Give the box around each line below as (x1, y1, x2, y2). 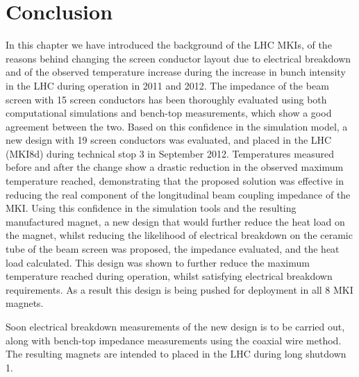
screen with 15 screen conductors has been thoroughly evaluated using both (6, 92, 327, 106)
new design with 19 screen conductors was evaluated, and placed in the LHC (6, 133, 332, 147)
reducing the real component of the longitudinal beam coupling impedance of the (6, 187, 351, 201)
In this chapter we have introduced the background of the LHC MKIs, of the (6, 37, 332, 52)
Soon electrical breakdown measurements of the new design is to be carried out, (6, 319, 345, 333)
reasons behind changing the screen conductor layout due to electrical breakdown (6, 51, 351, 65)
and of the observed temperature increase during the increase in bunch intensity (6, 65, 346, 79)
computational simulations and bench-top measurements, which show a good (6, 106, 332, 120)
